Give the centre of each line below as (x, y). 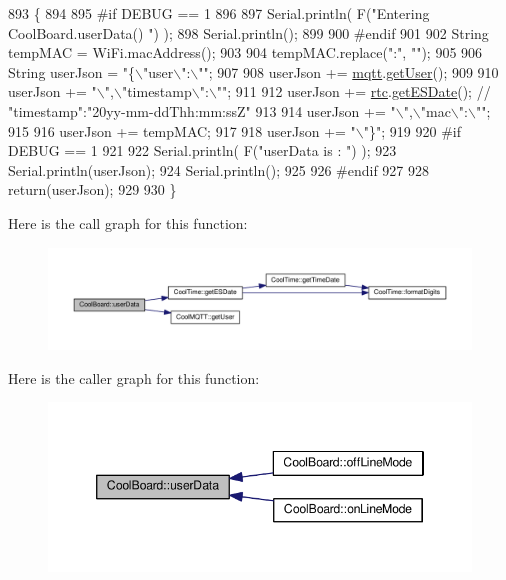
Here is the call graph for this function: (128, 222)
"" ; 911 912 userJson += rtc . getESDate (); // (353, 91)
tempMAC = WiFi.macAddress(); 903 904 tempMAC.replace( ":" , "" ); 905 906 (245, 52)
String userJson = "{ (72, 71)
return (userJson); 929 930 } (92, 189)
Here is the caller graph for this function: (134, 377)
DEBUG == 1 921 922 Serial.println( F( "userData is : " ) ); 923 (202, 150)
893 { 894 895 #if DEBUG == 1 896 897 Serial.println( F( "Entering (219, 13)
